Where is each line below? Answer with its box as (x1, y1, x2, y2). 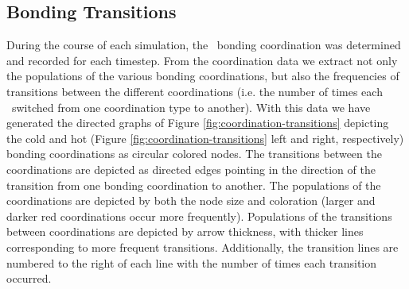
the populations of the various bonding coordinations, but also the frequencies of (6, 67, 399, 84)
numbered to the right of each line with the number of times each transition (6, 254, 377, 271)
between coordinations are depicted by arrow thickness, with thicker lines (6, 223, 364, 240)
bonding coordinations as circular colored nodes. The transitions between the (6, 145, 382, 162)
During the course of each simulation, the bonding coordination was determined (6, 37, 401, 53)
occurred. (6, 270, 52, 287)
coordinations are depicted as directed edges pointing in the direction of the (6, 160, 376, 177)
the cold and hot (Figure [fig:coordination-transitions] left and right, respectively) (6, 129, 404, 146)
